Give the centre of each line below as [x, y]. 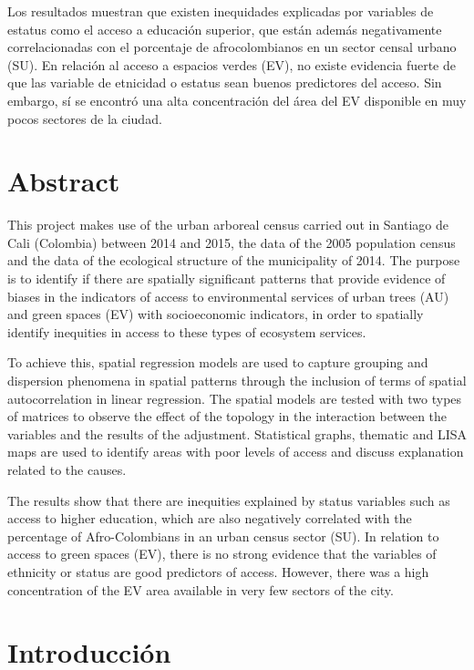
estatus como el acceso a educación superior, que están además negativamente [225, 29]
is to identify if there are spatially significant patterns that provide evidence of [227, 278]
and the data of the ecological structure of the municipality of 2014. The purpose [234, 260]
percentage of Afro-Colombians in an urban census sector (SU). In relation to [223, 536]
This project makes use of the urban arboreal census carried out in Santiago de [228, 225]
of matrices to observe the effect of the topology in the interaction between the [227, 416]
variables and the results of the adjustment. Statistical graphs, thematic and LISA [237, 433]
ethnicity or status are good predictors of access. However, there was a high [218, 571]
